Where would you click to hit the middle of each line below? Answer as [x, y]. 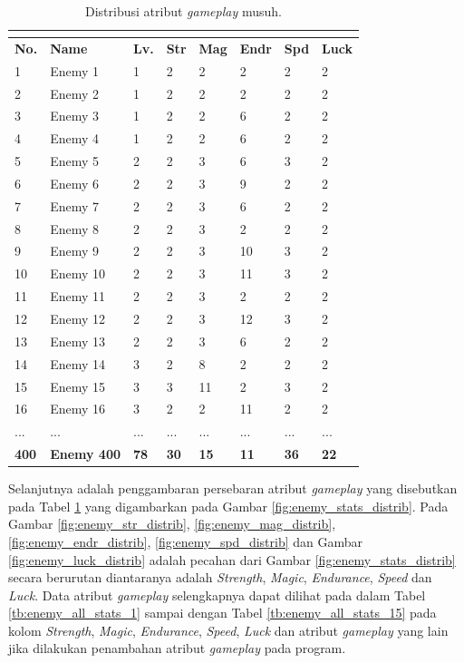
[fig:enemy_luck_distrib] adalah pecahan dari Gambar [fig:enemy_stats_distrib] [232, 559]
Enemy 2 [74, 93]
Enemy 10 [77, 273]
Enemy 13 [77, 341]
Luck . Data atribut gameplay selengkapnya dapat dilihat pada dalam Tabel [217, 595]
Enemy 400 [86, 454]
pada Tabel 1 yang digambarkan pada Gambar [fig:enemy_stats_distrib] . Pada [228, 506]
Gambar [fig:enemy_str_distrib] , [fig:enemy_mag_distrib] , [172, 524]
